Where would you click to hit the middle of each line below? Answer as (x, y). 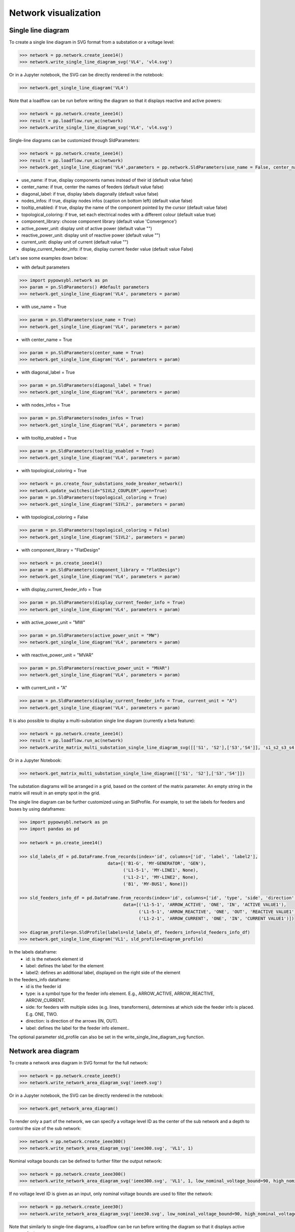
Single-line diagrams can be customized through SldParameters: (74, 140)
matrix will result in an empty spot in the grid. (55, 793)
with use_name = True (44, 307)
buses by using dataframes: (37, 809)
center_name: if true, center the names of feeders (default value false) (93, 187)
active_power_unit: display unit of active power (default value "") (87, 228)
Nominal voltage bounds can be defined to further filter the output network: (86, 1161)
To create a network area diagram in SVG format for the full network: (79, 1062)
